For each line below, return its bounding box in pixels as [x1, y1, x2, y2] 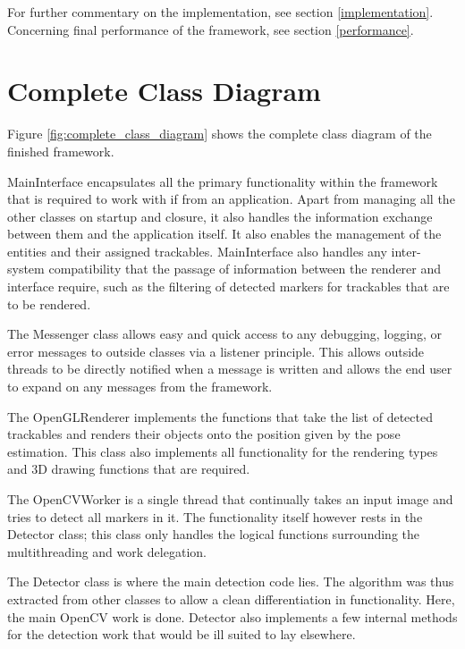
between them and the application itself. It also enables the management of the [7, 224, 442, 243]
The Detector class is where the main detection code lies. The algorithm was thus [7, 572, 454, 591]
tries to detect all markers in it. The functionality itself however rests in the [7, 507, 423, 526]
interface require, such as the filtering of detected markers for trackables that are [7, 277, 450, 296]
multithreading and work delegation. [7, 542, 207, 560]
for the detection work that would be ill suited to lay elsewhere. [7, 625, 356, 644]
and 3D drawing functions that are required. [7, 459, 250, 478]
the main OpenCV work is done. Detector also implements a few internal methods [7, 607, 458, 626]
